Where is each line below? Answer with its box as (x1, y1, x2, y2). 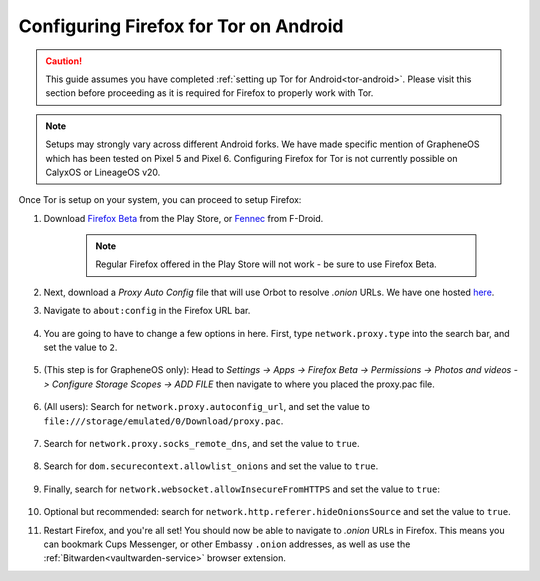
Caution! (45, 55, 83, 67)
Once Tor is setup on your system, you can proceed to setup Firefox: (18, 194, 302, 206)
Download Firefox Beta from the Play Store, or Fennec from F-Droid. (43, 212, 324, 224)
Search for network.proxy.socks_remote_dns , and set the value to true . (43, 437, 360, 449)
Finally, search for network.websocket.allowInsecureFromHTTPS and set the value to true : (43, 483, 440, 495)
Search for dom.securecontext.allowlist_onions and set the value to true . (43, 460, 379, 472)
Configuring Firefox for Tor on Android (18, 15, 344, 37)
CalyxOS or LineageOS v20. (45, 166, 161, 178)
